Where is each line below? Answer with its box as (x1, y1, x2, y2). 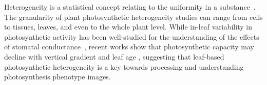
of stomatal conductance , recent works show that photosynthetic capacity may (4, 41, 254, 52)
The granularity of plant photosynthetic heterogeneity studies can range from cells (4, 11, 263, 22)
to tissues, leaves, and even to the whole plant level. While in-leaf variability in (4, 21, 252, 32)
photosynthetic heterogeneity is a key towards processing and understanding (4, 61, 244, 72)
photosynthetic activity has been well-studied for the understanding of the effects (4, 31, 259, 42)
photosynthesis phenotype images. (4, 71, 111, 82)
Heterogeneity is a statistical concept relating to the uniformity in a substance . (4, 2, 256, 12)
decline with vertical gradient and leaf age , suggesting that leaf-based (4, 51, 224, 62)
